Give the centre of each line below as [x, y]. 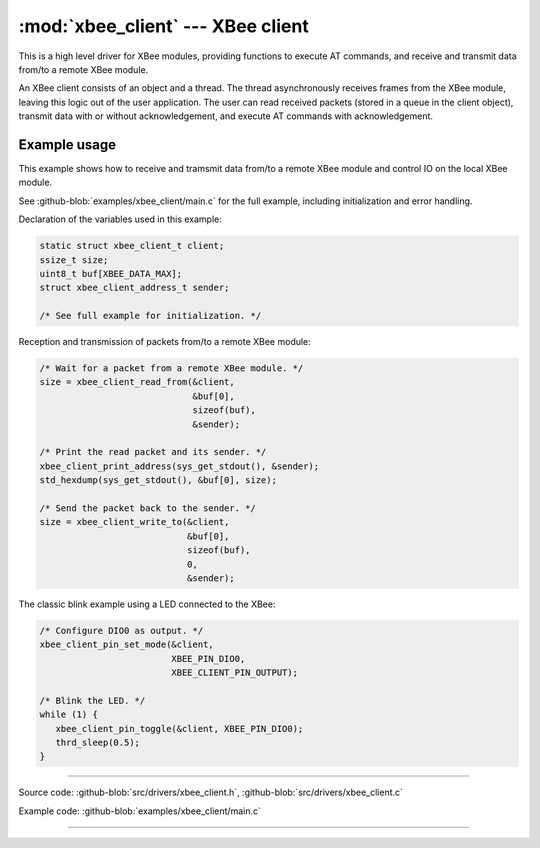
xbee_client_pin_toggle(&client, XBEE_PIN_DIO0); [179, 728]
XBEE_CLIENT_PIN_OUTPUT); [235, 673]
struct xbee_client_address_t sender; [134, 288]
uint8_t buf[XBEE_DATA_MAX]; [111, 273]
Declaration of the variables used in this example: [120, 219]
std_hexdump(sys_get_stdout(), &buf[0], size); [158, 480]
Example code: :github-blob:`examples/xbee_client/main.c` [140, 811]
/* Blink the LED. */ [92, 700]
